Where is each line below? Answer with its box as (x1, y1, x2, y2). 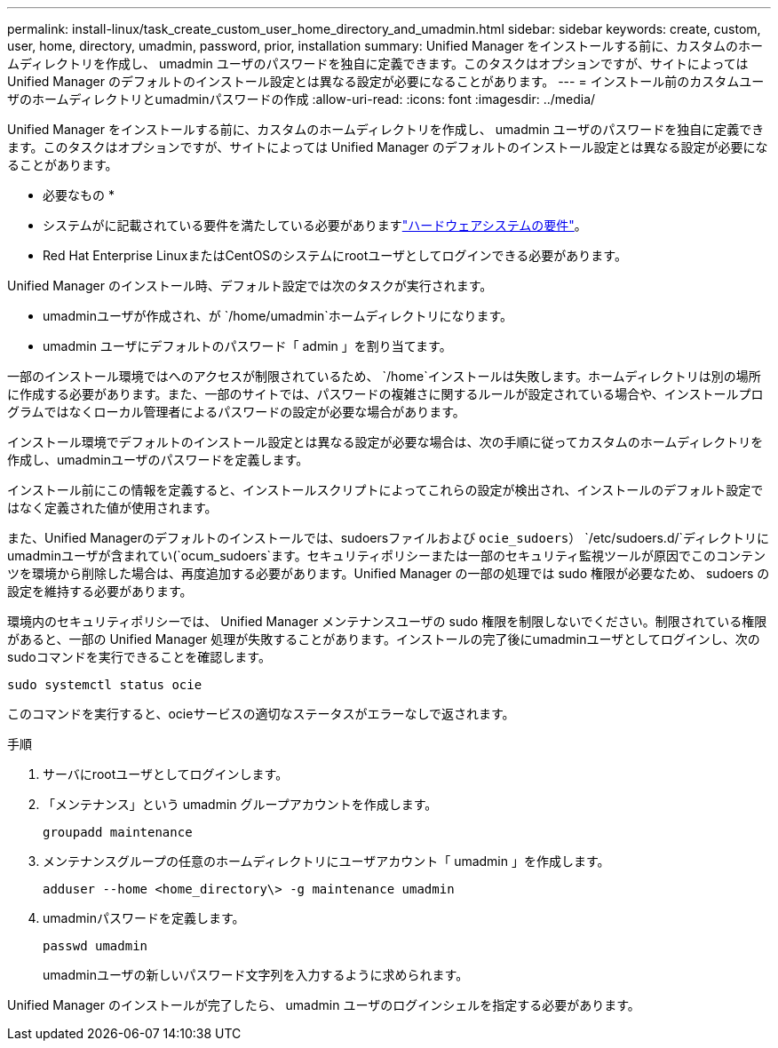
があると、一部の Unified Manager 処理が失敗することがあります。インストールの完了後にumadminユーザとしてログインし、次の (7, 631, 760, 647)
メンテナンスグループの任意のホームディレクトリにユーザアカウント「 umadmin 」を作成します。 (43, 853, 610, 869)
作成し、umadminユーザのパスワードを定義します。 (7, 452, 309, 467)
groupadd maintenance (43, 825, 193, 839)
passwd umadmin (43, 939, 148, 953)
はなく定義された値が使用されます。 (7, 500, 218, 515)
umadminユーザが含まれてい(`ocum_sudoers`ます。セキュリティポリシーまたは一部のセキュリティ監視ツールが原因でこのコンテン (7, 548, 766, 563)
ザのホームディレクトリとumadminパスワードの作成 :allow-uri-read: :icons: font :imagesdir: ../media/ (7, 91, 596, 107)
